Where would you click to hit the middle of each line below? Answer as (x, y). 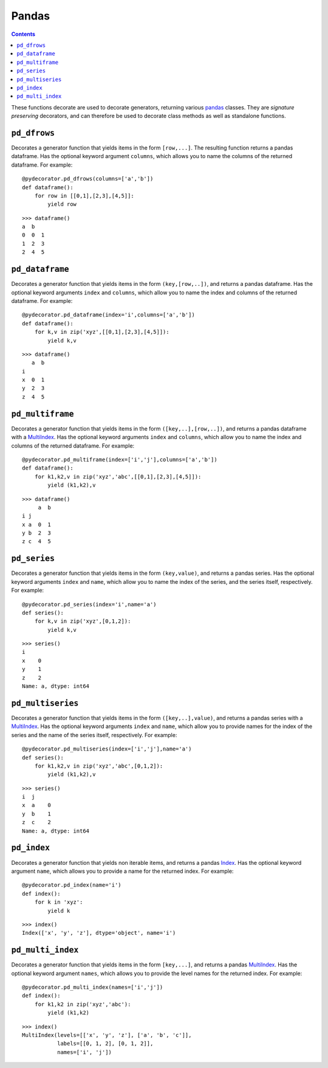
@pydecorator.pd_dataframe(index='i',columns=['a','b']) (109, 315)
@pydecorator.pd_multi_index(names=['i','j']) (93, 987)
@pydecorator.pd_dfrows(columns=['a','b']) (88, 179)
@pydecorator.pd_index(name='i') (72, 885)
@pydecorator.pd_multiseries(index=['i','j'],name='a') (107, 749)
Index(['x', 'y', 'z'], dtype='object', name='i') (99, 933)
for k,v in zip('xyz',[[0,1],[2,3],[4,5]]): (102, 332)
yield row (62, 204)
